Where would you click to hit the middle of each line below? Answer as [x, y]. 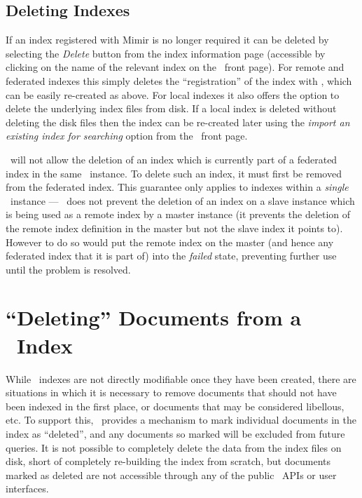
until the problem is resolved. [68, 269]
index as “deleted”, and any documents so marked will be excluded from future [175, 433]
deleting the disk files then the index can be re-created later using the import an [178, 122]
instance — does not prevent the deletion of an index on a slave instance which [182, 200]
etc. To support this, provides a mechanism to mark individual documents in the [181, 420]
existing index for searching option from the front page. [127, 136]
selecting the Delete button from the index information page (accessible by [166, 53]
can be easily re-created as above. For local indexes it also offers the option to [173, 94]
